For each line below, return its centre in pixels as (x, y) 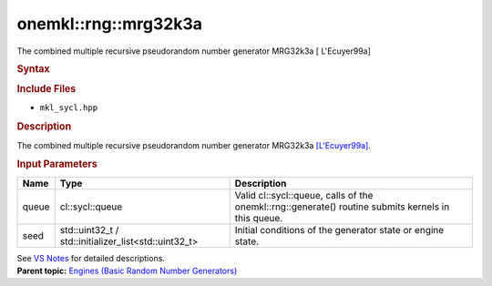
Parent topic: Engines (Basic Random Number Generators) (127, 271)
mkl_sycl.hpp (69, 108)
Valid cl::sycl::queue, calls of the (304, 195)
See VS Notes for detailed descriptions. (91, 258)
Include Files (46, 89)
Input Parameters (57, 164)
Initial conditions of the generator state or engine (339, 230)
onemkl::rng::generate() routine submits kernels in (342, 207)
